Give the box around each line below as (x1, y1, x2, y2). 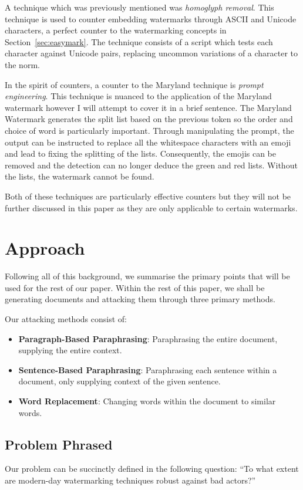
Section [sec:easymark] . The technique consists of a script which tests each (5, 35, 273, 48)
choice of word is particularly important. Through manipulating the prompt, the (5, 124, 294, 136)
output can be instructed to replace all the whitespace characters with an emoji (5, 136, 291, 148)
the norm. (5, 58, 40, 70)
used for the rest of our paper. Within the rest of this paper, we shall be (5, 281, 265, 293)
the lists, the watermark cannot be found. (5, 170, 154, 183)
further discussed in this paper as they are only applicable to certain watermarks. (5, 201, 298, 214)
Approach (5, 236, 85, 260)
